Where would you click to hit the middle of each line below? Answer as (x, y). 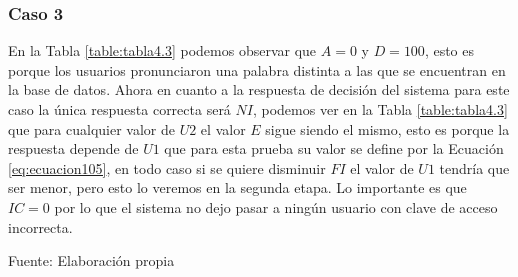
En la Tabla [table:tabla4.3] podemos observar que (162, 50)
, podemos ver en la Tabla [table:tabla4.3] (380, 109)
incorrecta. (40, 226)
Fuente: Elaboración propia (91, 260)
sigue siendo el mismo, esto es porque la (387, 128)
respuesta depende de (73, 148)
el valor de (382, 167)
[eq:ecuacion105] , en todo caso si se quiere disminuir (167, 167)
